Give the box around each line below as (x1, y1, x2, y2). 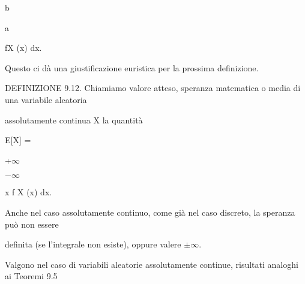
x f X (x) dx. (5, 186, 52, 198)
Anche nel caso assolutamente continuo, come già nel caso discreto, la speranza (5, 206, 295, 218)
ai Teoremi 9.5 (5, 270, 58, 282)
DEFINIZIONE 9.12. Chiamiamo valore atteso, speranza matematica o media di (5, 81, 301, 94)
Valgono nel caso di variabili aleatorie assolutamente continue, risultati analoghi (5, 258, 298, 270)
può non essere (5, 217, 59, 230)
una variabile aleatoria (5, 93, 87, 105)
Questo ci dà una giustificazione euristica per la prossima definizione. (5, 61, 259, 74)
